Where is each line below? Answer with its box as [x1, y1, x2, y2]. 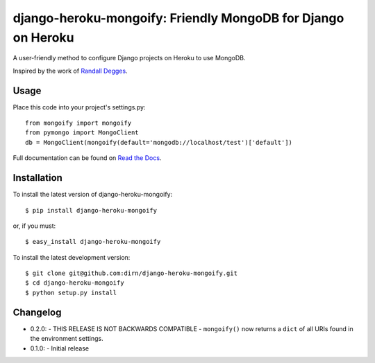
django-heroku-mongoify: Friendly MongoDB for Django [12, 10, 344, 26]
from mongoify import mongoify [25, 119, 132, 127]
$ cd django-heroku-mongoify [25, 279, 124, 287]
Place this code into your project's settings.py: [12, 103, 146, 111]
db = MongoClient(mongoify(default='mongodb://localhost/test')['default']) [25, 139, 293, 146]
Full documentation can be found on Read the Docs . [12, 154, 162, 162]
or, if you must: [12, 222, 56, 230]
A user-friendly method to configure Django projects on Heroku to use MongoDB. [12, 54, 246, 62]
